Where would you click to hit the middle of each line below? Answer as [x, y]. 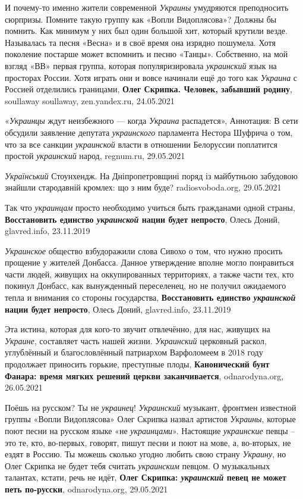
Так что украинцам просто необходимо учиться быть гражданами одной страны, [150, 207]
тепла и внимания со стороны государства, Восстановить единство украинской [150, 297]
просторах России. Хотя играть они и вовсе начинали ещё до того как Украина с [151, 77]
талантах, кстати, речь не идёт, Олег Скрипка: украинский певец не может [146, 477]
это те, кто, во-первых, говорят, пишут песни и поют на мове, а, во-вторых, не [148, 442]
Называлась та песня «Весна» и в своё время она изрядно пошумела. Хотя [140, 42]
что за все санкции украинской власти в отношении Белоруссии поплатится [141, 144]
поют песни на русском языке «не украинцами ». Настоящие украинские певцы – [150, 431]
